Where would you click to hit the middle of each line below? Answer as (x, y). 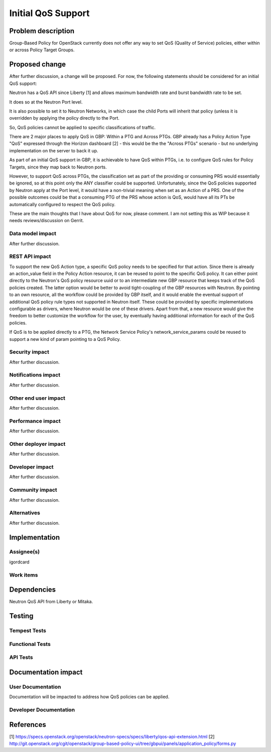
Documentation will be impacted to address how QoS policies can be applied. (89, 697)
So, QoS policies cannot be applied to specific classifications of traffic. (82, 127)
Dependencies (33, 590)
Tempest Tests (28, 631)
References (28, 725)
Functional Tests (30, 644)
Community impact (33, 490)
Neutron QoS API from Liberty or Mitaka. (51, 602)
